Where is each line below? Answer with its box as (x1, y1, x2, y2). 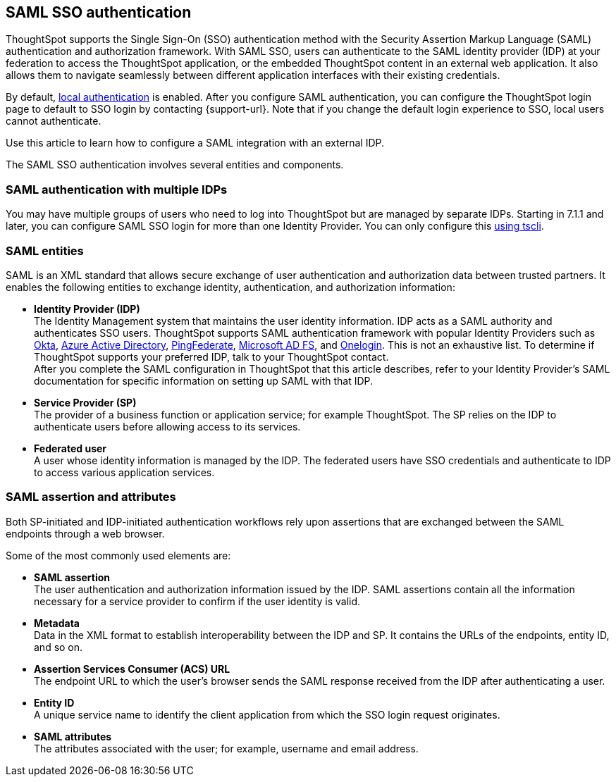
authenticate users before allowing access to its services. (34, 420, 301, 433)
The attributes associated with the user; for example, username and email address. (34, 742, 419, 755)
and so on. (34, 640, 83, 653)
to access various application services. (34, 466, 215, 478)
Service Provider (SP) (34, 396, 137, 409)
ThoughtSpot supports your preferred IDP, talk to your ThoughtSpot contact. (34, 350, 389, 363)
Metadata (34, 616, 80, 629)
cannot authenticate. (6, 115, 101, 128)
